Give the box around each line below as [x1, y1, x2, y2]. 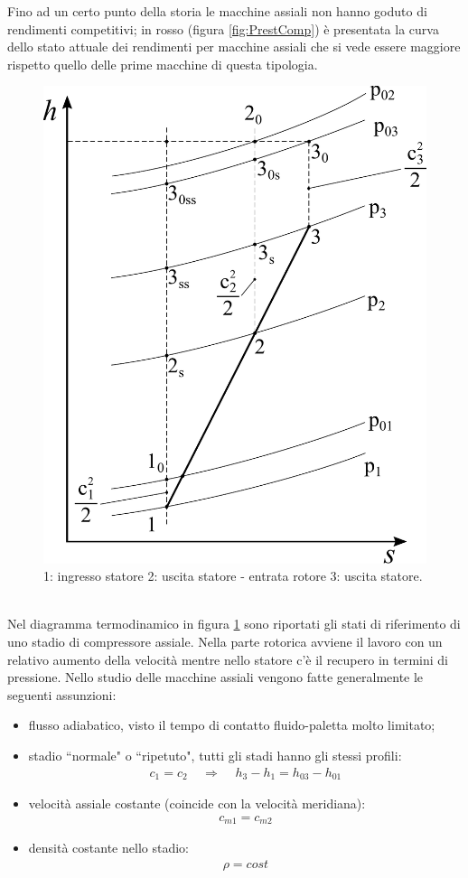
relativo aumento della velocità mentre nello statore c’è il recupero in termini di [7, 649, 448, 668]
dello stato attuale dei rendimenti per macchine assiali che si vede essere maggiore [7, 37, 461, 56]
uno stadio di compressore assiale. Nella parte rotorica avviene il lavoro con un [7, 631, 443, 650]
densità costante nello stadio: [28, 838, 189, 857]
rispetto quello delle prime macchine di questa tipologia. [7, 54, 318, 73]
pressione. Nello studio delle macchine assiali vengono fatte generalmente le [7, 668, 424, 687]
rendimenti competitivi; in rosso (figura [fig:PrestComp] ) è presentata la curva [7, 19, 439, 38]
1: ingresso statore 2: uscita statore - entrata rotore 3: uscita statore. [43, 566, 423, 585]
